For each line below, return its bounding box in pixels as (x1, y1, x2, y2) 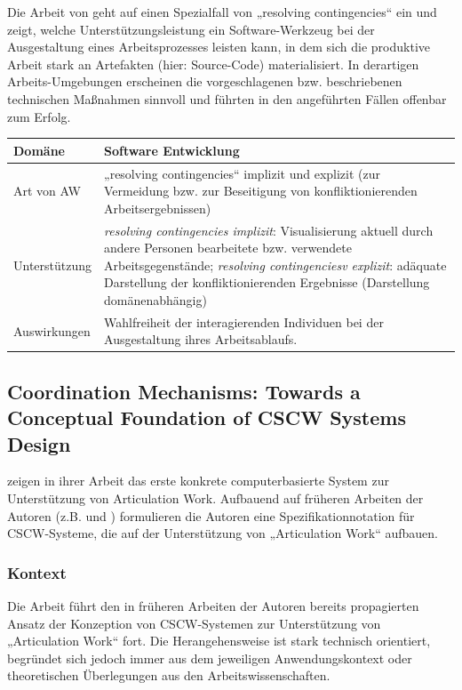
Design (7, 429, 71, 457)
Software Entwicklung (104, 140, 240, 159)
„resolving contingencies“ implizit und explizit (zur (104, 164, 380, 182)
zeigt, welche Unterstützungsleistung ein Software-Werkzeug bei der (7, 20, 375, 38)
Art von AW (13, 181, 81, 200)
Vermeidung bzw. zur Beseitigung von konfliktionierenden (104, 181, 418, 200)
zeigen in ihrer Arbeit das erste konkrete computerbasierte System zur (7, 471, 389, 490)
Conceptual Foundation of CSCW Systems (7, 404, 406, 431)
